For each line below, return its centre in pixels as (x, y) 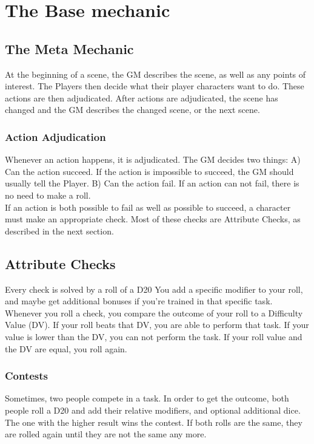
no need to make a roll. (48, 195)
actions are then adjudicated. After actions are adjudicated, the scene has (142, 97)
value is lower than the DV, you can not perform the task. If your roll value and (154, 336)
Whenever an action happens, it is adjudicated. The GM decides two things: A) (153, 159)
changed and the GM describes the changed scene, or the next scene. (132, 110)
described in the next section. (59, 231)
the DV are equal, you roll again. (66, 348)
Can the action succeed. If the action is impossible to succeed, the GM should (149, 171)
